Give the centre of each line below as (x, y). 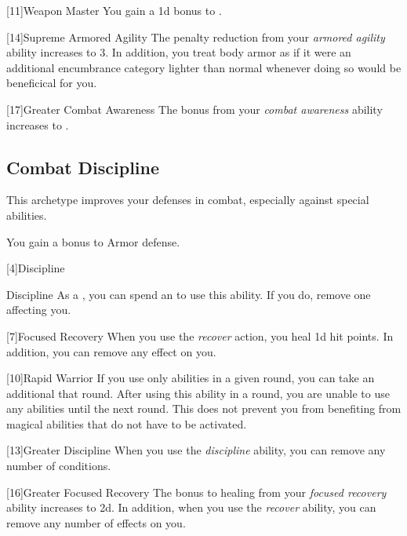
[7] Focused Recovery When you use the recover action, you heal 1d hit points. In (200, 335)
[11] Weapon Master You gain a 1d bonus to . (114, 10)
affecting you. (39, 310)
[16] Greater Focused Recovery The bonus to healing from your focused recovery (196, 492)
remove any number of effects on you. (96, 522)
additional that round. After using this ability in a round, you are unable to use (198, 393)
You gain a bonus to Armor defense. (93, 241)
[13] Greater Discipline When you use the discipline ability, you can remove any (196, 450)
